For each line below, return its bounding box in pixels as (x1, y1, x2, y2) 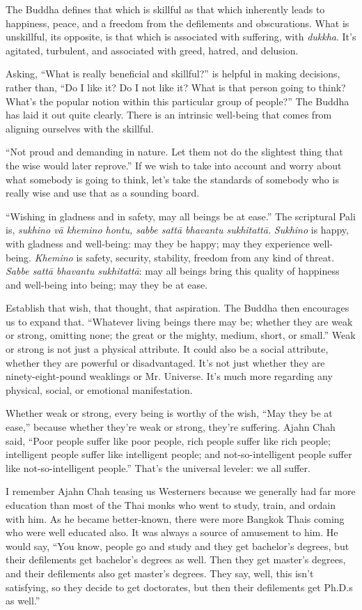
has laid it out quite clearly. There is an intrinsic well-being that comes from (6, 107, 332, 122)
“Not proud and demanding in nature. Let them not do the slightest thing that (6, 144, 343, 159)
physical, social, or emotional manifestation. (6, 382, 193, 397)
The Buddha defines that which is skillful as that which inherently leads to (6, 2, 325, 16)
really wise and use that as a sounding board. (6, 185, 200, 200)
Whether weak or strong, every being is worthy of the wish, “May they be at (6, 406, 333, 420)
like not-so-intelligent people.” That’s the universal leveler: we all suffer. (6, 460, 310, 475)
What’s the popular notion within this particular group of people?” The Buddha (6, 93, 349, 108)
